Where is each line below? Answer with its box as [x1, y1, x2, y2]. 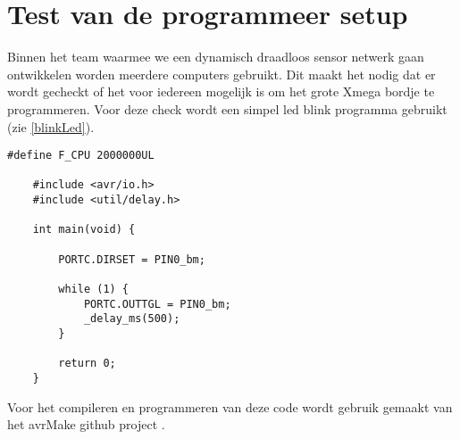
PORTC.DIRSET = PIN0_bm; [58, 253, 205, 266]
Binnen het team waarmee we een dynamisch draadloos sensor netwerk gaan [7, 47, 424, 66]
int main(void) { [32, 223, 136, 236]
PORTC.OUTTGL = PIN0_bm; [83, 297, 231, 311]
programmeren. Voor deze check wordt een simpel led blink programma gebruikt [7, 99, 447, 118]
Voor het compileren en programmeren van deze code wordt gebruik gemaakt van [7, 397, 453, 416]
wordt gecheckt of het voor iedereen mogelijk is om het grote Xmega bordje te [7, 82, 435, 101]
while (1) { [58, 283, 130, 295]
